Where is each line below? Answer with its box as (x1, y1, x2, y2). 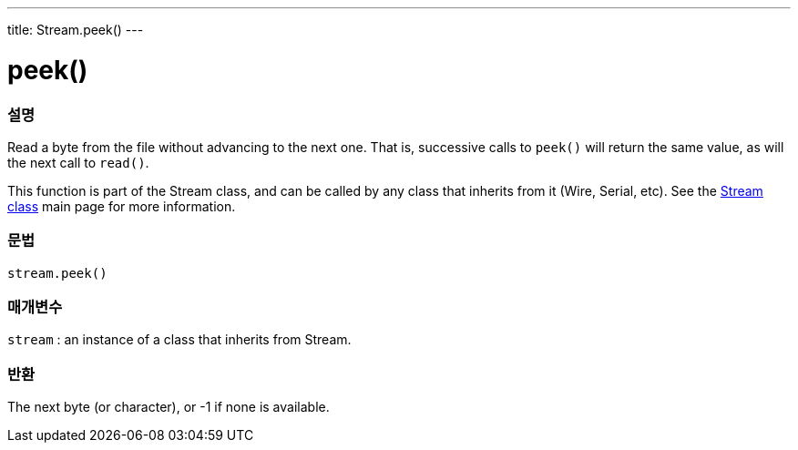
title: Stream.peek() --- (7, 22, 144, 37)
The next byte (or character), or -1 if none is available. (7, 399, 330, 415)
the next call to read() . (7, 154, 149, 170)
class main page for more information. (7, 198, 236, 214)
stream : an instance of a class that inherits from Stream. (7, 332, 352, 348)
